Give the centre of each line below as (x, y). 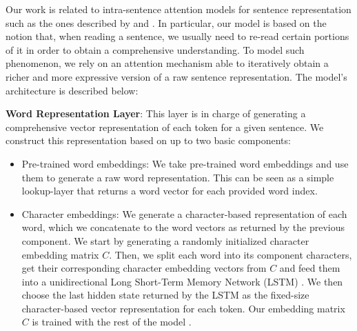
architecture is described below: (72, 90)
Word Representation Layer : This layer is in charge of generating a (156, 113)
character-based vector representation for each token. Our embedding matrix (183, 308)
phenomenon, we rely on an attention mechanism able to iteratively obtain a (167, 63)
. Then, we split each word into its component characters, (231, 254)
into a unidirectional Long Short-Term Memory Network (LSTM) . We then (182, 281)
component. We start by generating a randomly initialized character (165, 240)
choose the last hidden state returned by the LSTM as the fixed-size (165, 295)
